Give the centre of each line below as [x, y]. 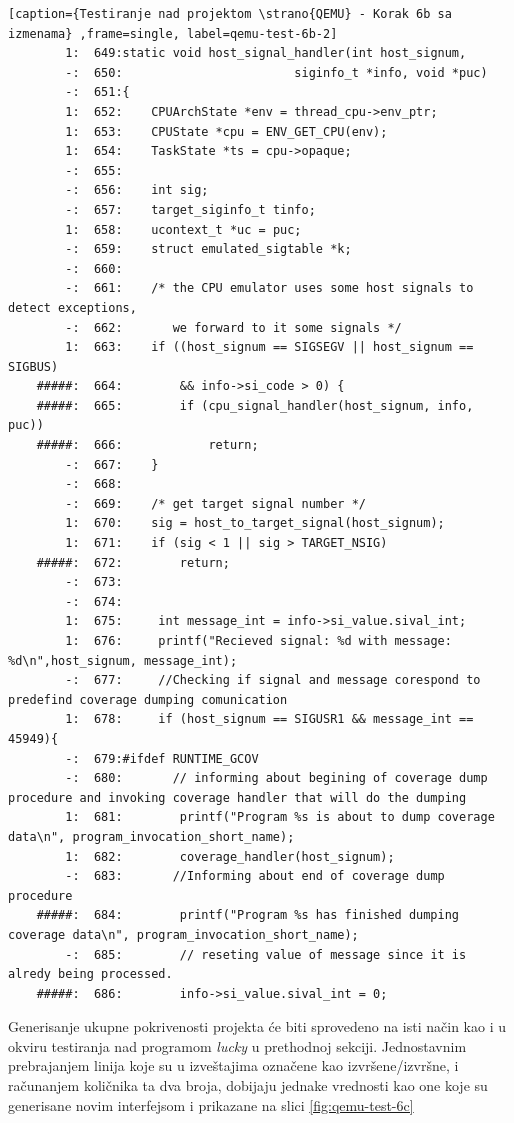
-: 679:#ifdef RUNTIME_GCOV [162, 758]
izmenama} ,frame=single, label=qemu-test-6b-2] [173, 33]
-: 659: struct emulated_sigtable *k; [208, 249]
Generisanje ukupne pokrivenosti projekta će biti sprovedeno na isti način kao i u [257, 1026]
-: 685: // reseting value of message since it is [266, 954]
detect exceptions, [72, 307]
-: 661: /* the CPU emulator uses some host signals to [269, 288]
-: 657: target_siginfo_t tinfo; [190, 209]
